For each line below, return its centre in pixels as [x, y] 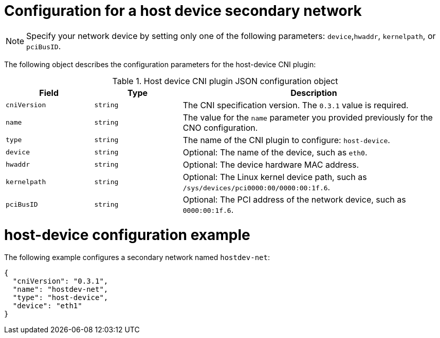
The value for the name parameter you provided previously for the [308, 117]
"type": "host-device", [60, 298]
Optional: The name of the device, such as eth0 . [275, 152]
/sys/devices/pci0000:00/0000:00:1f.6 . [256, 187]
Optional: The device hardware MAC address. [271, 164]
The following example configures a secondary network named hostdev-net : [137, 257]
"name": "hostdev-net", [60, 290]
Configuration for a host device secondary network [183, 11]
